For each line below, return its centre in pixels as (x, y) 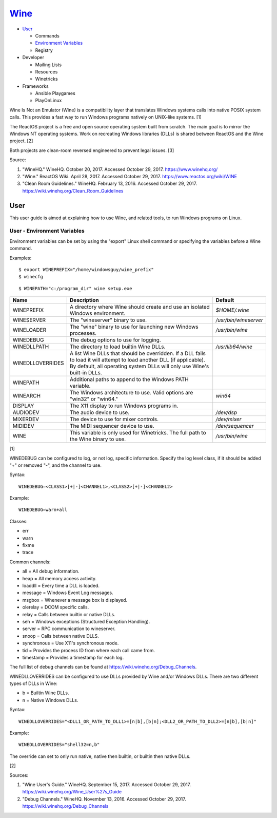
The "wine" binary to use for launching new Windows (134, 327)
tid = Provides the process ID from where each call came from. (88, 650)
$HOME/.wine (232, 310)
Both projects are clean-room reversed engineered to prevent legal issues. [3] (92, 150)
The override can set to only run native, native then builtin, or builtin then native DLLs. (100, 756)
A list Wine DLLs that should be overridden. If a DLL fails (138, 353)
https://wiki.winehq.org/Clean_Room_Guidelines (73, 191)
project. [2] (21, 141)
